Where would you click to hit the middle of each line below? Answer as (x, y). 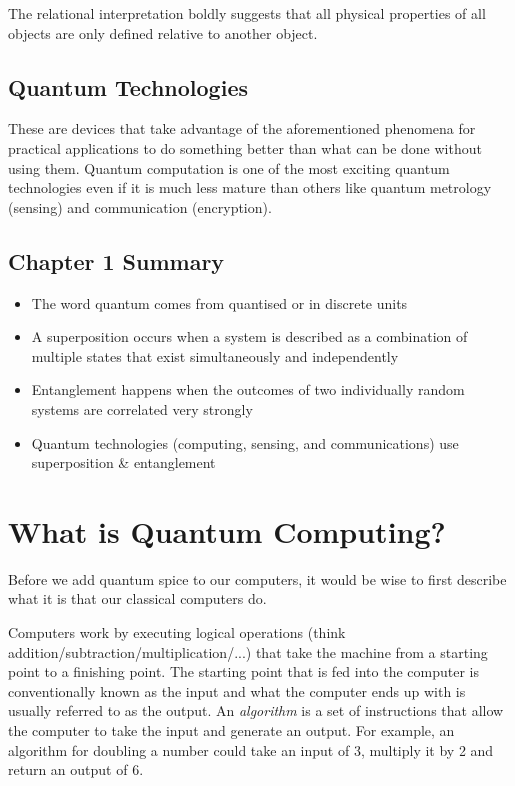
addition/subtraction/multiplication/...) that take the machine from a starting (248, 651)
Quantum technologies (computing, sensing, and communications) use (245, 442)
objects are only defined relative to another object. (163, 32)
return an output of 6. (76, 769)
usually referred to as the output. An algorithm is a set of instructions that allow (256, 710)
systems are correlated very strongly (142, 408)
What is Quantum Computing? (227, 530)
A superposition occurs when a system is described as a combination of (249, 336)
